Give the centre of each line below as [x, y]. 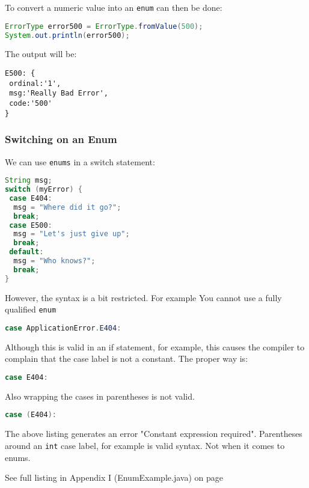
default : [26, 252]
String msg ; [29, 181]
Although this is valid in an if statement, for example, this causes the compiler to [155, 346]
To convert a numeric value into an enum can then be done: [114, 7]
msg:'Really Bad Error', [59, 93]
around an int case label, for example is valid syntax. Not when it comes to [145, 445]
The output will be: [41, 54]
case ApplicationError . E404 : [63, 328]
